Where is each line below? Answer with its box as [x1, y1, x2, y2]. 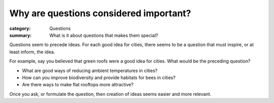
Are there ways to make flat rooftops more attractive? [22, 82, 134, 88]
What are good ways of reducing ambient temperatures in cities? [22, 67, 158, 74]
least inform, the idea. [9, 49, 55, 55]
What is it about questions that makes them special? [49, 32, 158, 38]
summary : [9, 32, 32, 38]
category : [9, 25, 31, 31]
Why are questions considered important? [9, 8, 191, 19]
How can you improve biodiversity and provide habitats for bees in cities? [22, 74, 176, 81]
